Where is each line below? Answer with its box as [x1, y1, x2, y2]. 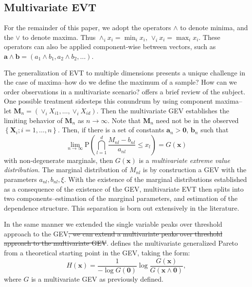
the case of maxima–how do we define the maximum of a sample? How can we [4, 77, 237, 87]
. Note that [108, 115, 141, 125]
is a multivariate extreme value [139, 155, 231, 165]
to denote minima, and [180, 22, 248, 33]
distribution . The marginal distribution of [4, 164, 127, 175]
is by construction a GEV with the [143, 164, 247, 175]
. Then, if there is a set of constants [57, 125, 164, 135]
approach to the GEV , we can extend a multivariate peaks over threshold [4, 228, 222, 238]
